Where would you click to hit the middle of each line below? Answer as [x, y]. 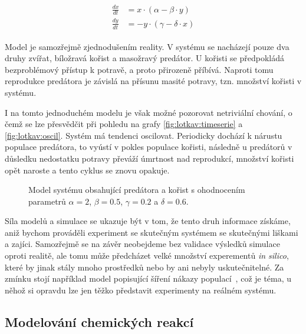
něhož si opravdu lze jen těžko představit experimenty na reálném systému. [141, 290]
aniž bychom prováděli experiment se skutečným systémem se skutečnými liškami [152, 232]
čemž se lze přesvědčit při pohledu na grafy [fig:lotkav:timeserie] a [124, 124]
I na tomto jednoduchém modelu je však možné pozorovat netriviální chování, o [149, 112]
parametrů [47, 201]
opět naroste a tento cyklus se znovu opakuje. [87, 170]
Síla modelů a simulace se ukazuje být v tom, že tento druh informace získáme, [148, 221]
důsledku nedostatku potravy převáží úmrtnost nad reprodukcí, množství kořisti [149, 158]
